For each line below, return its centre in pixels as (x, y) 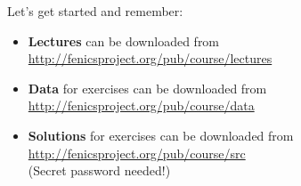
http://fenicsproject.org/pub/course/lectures (150, 58)
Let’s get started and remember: (95, 11)
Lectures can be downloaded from (124, 40)
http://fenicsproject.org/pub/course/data (141, 105)
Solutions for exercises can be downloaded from (161, 135)
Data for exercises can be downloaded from (147, 88)
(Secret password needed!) (99, 170)
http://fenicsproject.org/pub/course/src (137, 153)
